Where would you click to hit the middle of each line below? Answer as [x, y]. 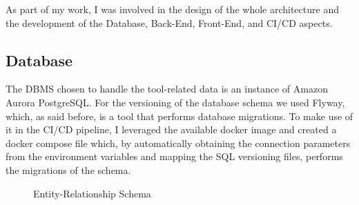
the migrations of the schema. [68, 169]
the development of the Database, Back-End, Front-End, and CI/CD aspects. [169, 22]
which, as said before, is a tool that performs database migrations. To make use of [179, 116]
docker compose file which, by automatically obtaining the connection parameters [178, 143]
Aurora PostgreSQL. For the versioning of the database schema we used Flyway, [175, 102]
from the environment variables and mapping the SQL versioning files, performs [174, 156]
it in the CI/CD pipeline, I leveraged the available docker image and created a [171, 129]
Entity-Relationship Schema [92, 193]
